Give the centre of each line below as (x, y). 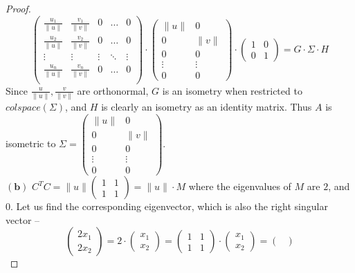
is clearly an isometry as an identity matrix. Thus (207, 107)
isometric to (31, 143)
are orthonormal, (113, 90)
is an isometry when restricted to (232, 90)
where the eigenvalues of (240, 186)
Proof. (18, 8)
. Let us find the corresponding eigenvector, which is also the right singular (169, 206)
